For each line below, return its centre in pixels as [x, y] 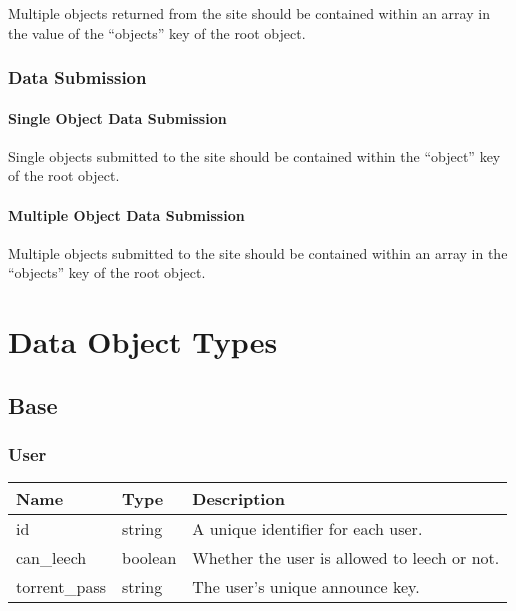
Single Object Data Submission [117, 117]
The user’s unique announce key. [306, 587]
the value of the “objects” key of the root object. [157, 32]
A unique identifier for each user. [307, 529]
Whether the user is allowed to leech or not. [346, 558]
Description [238, 499]
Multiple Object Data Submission [126, 214]
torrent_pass [61, 587]
